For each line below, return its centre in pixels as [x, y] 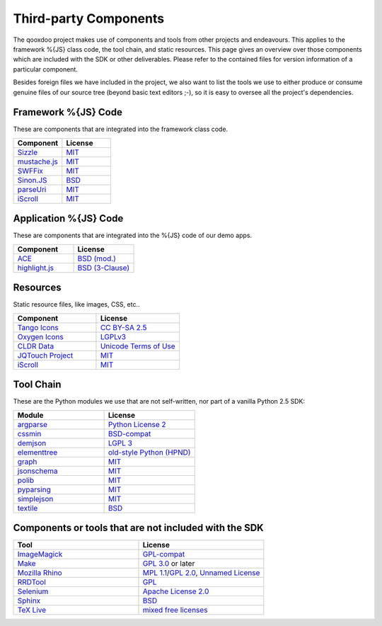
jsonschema [37, 471]
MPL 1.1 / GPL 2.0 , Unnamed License [201, 573]
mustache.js [37, 161]
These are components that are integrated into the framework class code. [121, 129]
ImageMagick [40, 554]
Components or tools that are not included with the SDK [139, 528]
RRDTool [31, 582]
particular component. [45, 69]
